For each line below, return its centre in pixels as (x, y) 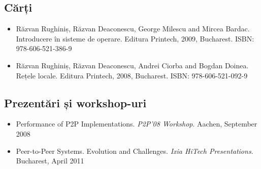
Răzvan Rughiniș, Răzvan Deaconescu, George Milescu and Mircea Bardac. (133, 29)
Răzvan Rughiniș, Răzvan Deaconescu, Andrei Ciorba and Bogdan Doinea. (132, 65)
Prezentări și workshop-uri (75, 102)
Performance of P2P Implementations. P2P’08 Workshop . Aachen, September (137, 124)
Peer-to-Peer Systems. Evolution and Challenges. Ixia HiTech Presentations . (135, 151)
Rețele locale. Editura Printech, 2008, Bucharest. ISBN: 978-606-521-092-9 (132, 75)
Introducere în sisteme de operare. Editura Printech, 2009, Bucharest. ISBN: (135, 38)
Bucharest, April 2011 (50, 161)
